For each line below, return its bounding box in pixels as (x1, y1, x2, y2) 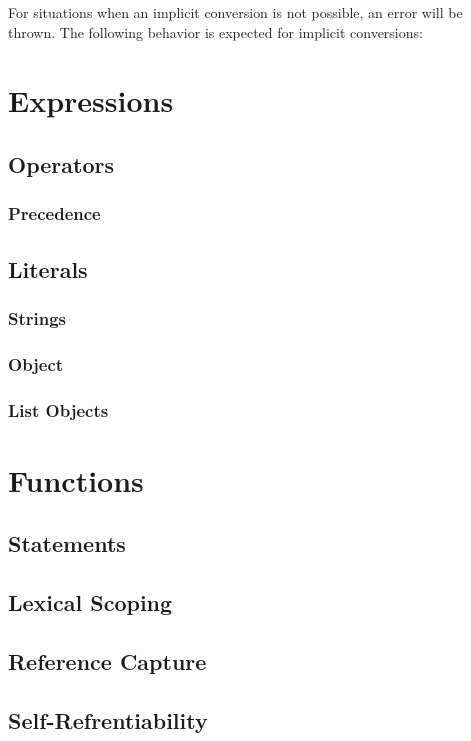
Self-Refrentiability (8, 704, 208, 735)
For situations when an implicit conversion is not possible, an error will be (8, 2, 463, 22)
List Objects (8, 397, 109, 422)
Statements (8, 528, 126, 559)
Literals (8, 253, 88, 284)
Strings (8, 305, 67, 330)
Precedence (8, 201, 101, 226)
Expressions (8, 80, 174, 121)
